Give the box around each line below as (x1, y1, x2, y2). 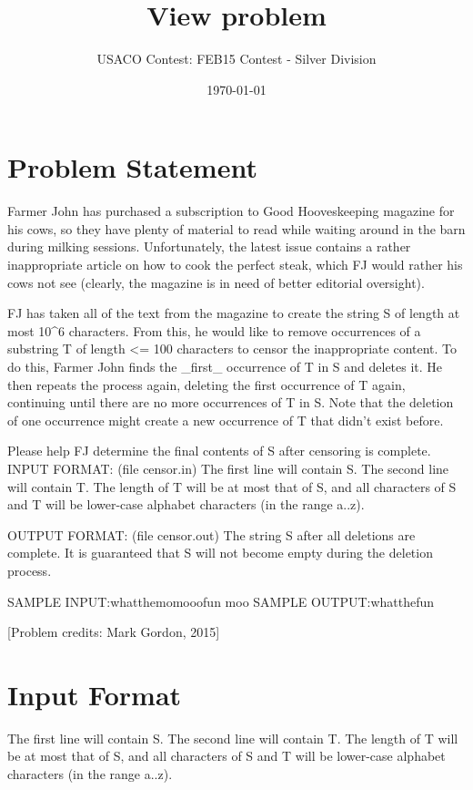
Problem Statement (7, 149, 257, 186)
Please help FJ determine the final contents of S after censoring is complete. (7, 441, 431, 460)
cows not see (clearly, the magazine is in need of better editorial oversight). (7, 272, 425, 292)
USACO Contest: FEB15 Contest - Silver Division (96, 49, 377, 68)
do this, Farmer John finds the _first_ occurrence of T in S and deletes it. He (7, 357, 443, 375)
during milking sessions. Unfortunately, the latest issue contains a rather (7, 237, 411, 256)
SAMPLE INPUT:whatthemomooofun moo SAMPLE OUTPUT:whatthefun (7, 591, 435, 610)
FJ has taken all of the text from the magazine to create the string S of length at (7, 303, 460, 323)
